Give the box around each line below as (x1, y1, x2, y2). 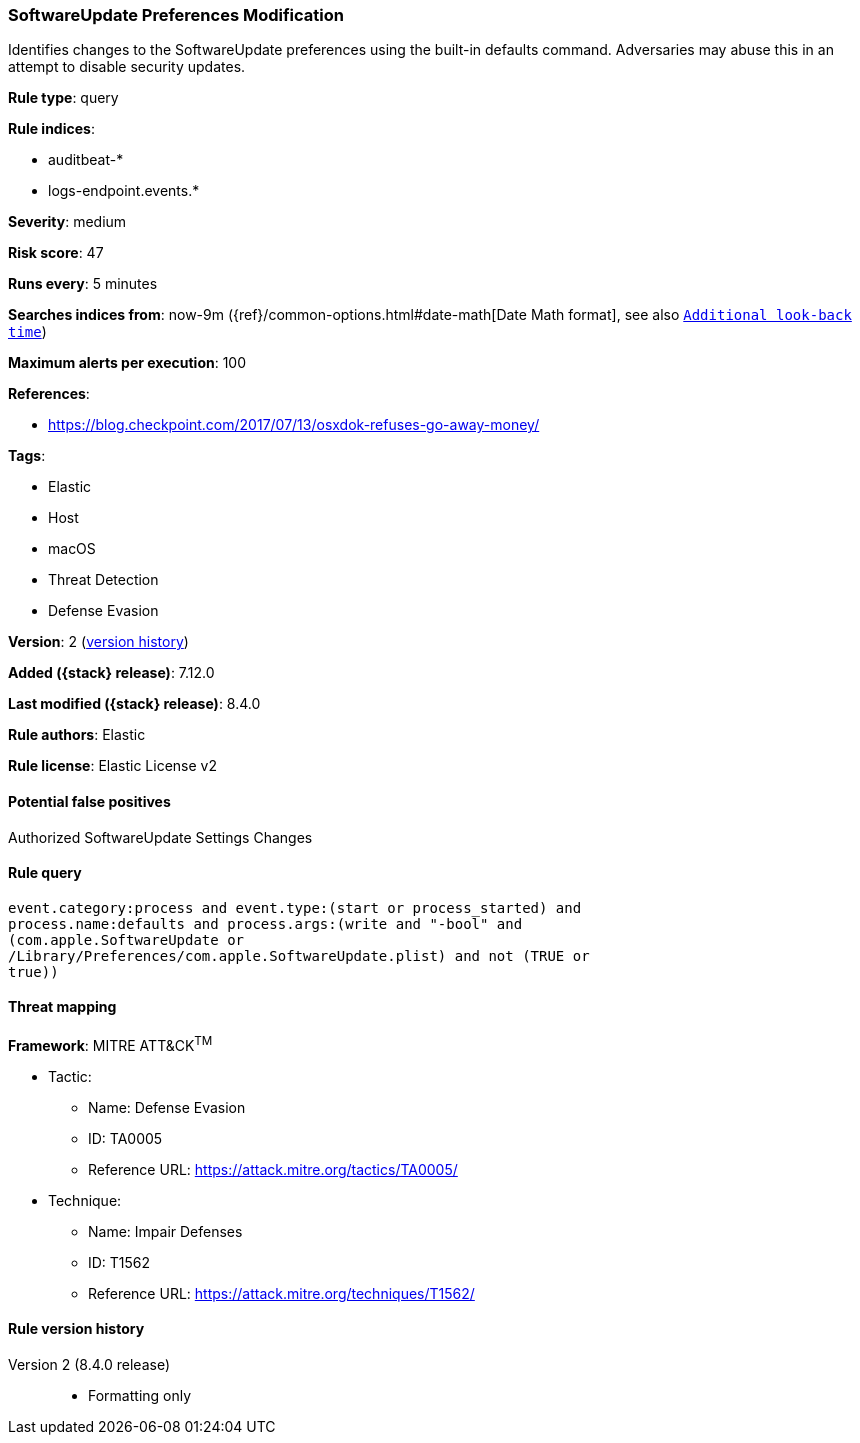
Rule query (8, 864, 82, 882)
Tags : (8, 447, 46, 465)
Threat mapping (8, 998, 117, 1016)
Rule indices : (8, 120, 95, 138)
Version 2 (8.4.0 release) (8, 1355, 170, 1373)
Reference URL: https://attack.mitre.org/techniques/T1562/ (88, 1284, 475, 1302)
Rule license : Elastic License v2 (8, 757, 217, 775)
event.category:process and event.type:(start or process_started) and (8, 899, 582, 916)
